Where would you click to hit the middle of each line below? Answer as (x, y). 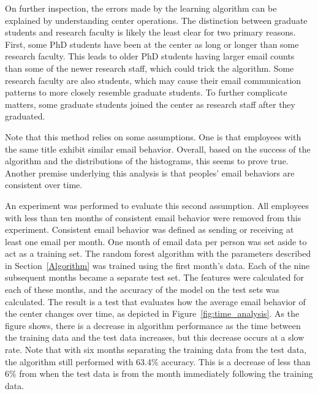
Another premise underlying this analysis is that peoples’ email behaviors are (150, 172)
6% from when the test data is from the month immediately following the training (159, 373)
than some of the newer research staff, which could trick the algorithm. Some (150, 68)
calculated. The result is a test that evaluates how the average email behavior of (155, 301)
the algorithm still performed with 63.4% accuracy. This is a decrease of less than (158, 361)
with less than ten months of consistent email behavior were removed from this (153, 217)
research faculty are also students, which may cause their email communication (153, 80)
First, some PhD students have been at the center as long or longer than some (152, 44)
